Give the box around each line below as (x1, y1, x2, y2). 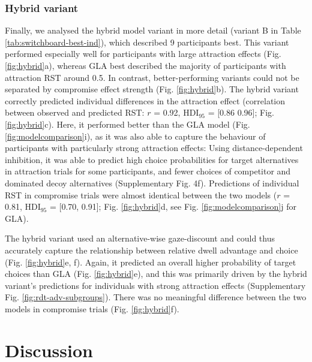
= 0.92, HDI (154, 106, 199, 119)
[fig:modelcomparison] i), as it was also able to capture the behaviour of (5, 129, 266, 142)
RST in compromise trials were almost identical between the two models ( (5, 188, 277, 201)
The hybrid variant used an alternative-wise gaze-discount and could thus (5, 232, 275, 245)
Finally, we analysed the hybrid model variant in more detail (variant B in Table (5, 24, 301, 37)
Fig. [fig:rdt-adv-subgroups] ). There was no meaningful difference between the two (5, 291, 307, 303)
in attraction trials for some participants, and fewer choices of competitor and (5, 165, 291, 177)
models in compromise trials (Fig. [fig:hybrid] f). (5, 302, 179, 315)
